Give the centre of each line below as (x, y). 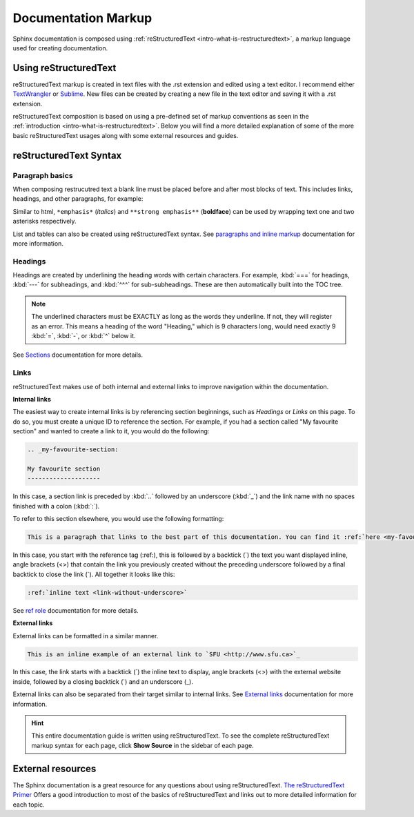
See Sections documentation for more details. (78, 355)
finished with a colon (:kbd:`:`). (56, 506)
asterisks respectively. (45, 222)
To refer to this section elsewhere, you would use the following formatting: (118, 519)
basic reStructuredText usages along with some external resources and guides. (126, 135)
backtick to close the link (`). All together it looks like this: (94, 574)
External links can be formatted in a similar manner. (86, 636)
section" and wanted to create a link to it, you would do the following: (111, 431)
